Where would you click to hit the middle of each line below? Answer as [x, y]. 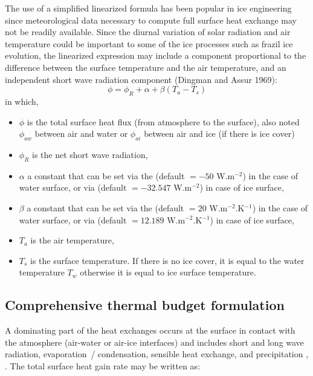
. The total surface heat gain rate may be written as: [103, 365]
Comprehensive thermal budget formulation [145, 305]
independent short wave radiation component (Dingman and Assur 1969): [141, 79]
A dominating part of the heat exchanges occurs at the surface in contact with [150, 330]
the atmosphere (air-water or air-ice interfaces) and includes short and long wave [154, 342]
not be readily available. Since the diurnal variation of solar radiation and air [148, 32]
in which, [22, 101]
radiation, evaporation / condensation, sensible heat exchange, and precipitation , [157, 354]
